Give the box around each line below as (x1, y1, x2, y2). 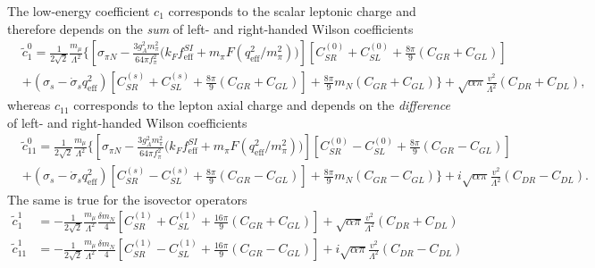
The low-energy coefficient (7, 2, 150, 20)
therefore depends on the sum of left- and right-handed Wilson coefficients (7, 19, 414, 38)
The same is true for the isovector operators (7, 189, 247, 208)
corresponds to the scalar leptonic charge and (168, 2, 416, 20)
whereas (7, 96, 51, 114)
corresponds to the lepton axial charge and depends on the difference (73, 96, 451, 114)
